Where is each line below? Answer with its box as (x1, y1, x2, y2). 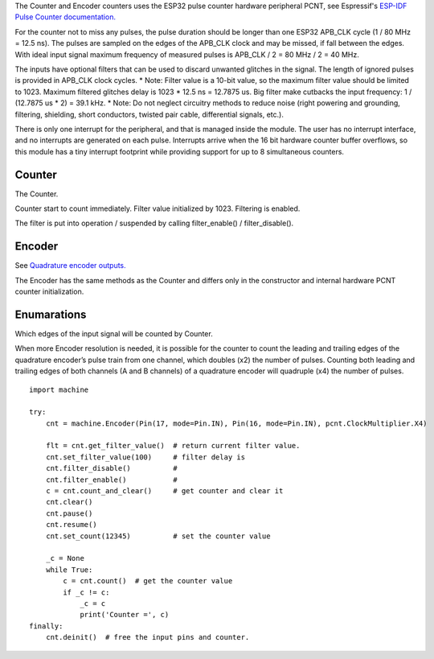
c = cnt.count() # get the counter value (63, 576, 233, 586)
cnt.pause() (45, 509, 93, 518)
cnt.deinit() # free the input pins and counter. (45, 632, 250, 642)
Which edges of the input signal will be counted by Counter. (14, 328, 213, 338)
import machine (29, 385, 89, 394)
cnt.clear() (45, 497, 93, 507)
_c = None (45, 554, 84, 563)
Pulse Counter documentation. (14, 12, 117, 22)
